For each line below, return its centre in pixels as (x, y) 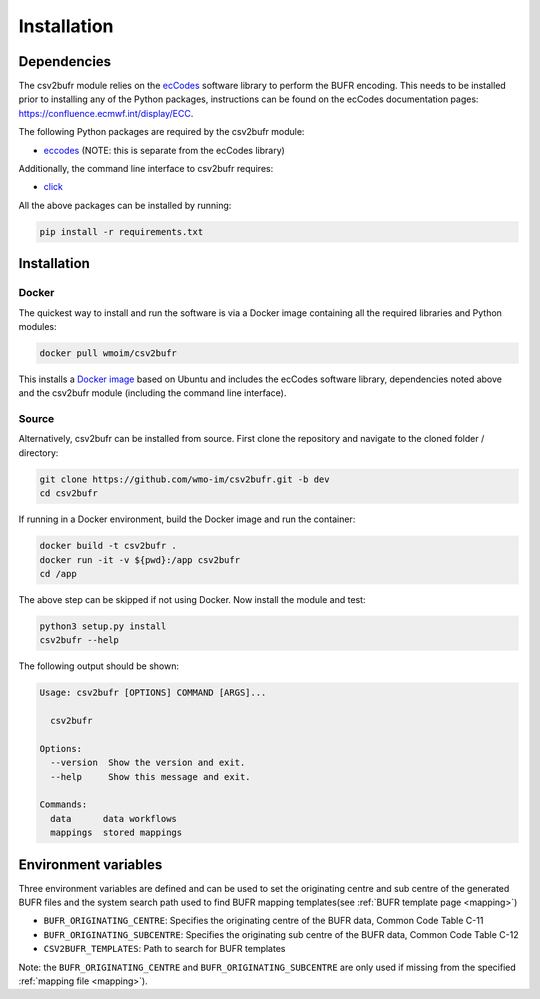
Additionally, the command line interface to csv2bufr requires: (146, 169)
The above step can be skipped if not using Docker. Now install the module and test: (192, 599)
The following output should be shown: (99, 666)
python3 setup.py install (103, 626)
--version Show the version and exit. (148, 763)
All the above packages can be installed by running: (125, 205)
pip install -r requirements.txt (121, 231)
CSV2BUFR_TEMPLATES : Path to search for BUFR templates (164, 949)
